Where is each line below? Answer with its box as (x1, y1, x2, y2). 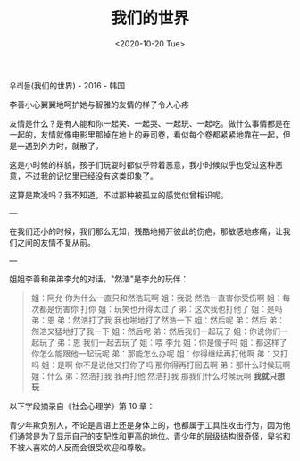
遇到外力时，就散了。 (24, 140, 104, 151)
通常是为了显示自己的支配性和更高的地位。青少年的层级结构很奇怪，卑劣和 (16, 431, 291, 441)
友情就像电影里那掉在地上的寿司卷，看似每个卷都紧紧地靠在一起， (39, 129, 283, 139)
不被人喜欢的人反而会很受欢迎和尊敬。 (9, 441, 150, 452)
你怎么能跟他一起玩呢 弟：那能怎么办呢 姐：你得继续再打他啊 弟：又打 (30, 348, 288, 358)
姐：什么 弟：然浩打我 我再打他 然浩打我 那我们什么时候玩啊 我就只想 (30, 370, 286, 381)
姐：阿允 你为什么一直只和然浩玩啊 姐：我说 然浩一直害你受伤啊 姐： (30, 292, 283, 303)
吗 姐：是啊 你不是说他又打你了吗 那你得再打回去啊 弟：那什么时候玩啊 (30, 359, 291, 370)
